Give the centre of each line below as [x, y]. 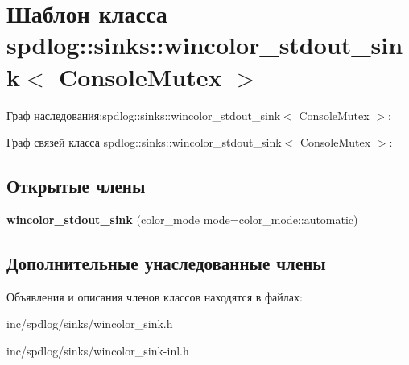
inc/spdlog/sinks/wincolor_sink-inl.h [98, 350]
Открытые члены [76, 186]
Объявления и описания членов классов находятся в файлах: [155, 296]
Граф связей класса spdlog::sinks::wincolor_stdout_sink [144, 142]
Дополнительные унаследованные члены [166, 262]
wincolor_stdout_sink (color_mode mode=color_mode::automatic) [182, 219]
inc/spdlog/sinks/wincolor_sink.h [90, 324]
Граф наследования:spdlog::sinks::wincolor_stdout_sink [144, 115]
